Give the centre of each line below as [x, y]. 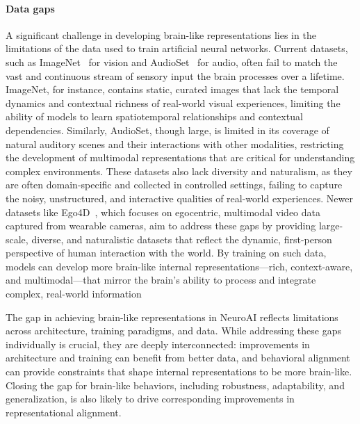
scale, [17, 239]
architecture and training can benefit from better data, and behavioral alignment [178, 358]
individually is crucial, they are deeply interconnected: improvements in [158, 344]
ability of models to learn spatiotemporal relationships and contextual [154, 116]
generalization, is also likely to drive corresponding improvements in [150, 399]
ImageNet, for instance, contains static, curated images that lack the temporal [172, 89]
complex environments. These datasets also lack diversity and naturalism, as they [179, 171]
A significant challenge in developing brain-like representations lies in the [161, 34]
